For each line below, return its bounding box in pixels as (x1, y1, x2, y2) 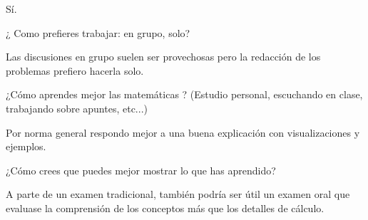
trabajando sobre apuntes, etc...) (6, 100, 148, 115)
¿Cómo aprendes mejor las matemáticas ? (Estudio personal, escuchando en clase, (6, 87, 363, 102)
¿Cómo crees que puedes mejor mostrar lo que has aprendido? (6, 162, 276, 177)
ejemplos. (6, 139, 46, 154)
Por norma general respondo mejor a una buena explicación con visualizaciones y (6, 125, 360, 140)
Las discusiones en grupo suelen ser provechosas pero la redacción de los (6, 49, 321, 64)
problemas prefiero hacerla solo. (6, 63, 144, 78)
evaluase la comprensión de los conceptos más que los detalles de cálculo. (6, 200, 324, 215)
